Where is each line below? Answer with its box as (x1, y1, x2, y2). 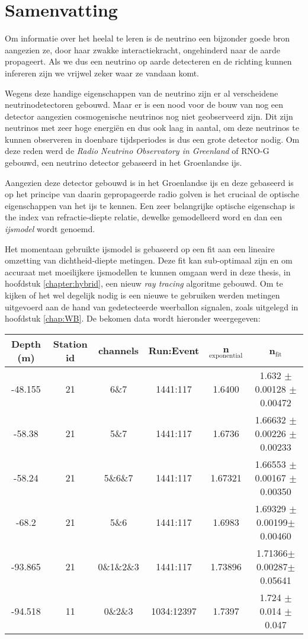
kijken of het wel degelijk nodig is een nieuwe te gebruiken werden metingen (5, 289, 280, 301)
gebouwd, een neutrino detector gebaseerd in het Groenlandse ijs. (5, 156, 242, 169)
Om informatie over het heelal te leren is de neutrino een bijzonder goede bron (5, 32, 290, 44)
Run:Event (148, 343, 200, 358)
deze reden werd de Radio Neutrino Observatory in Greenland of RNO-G (5, 145, 269, 157)
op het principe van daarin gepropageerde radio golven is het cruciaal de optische (5, 188, 300, 200)
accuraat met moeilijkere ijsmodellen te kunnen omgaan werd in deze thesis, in (5, 265, 291, 278)
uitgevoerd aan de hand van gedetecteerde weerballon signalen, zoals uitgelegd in (5, 300, 299, 313)
